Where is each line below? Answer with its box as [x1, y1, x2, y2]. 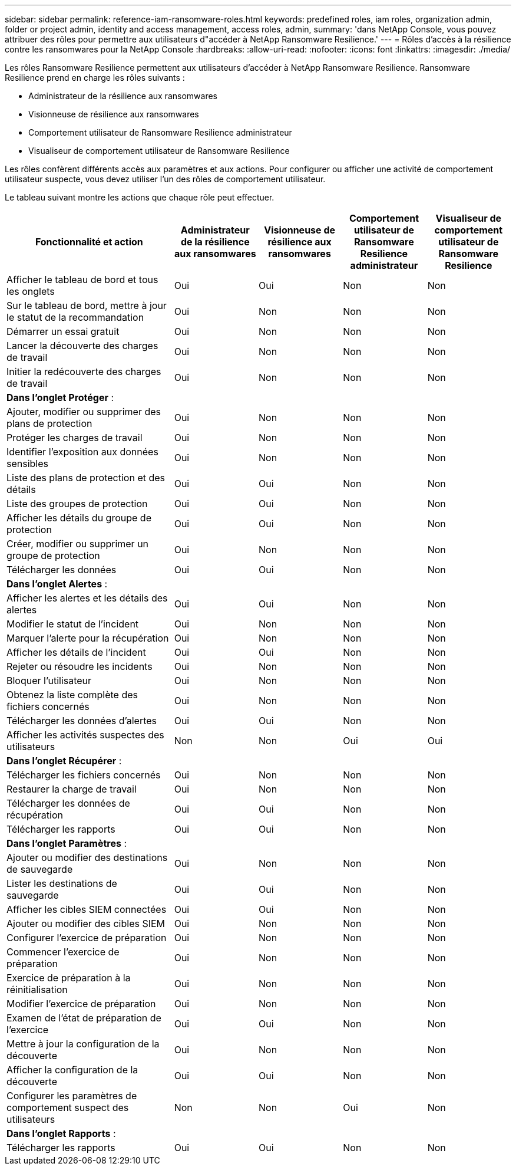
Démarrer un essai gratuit [6, 326, 120, 337]
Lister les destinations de [6, 877, 117, 889]
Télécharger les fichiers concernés [6, 769, 161, 781]
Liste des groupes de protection [6, 498, 148, 510]
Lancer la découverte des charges [6, 340, 158, 351]
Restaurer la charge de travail [6, 783, 137, 795]
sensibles [6, 458, 48, 469]
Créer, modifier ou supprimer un [6, 538, 149, 550]
